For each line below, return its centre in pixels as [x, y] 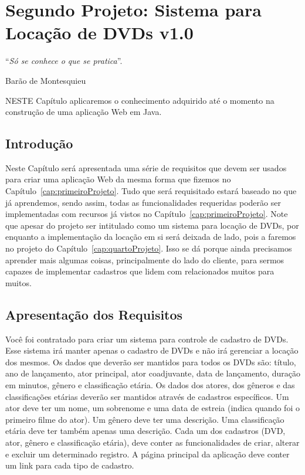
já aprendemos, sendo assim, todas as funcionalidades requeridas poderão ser [143, 202]
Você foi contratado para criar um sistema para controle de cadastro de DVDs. [147, 339]
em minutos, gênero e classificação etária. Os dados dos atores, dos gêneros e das [150, 385]
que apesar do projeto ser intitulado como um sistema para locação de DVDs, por [152, 225]
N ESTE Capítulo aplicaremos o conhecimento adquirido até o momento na [140, 100]
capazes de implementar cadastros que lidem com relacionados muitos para [140, 271]
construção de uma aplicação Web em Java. [84, 112]
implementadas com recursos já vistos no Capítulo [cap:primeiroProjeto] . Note [147, 214]
